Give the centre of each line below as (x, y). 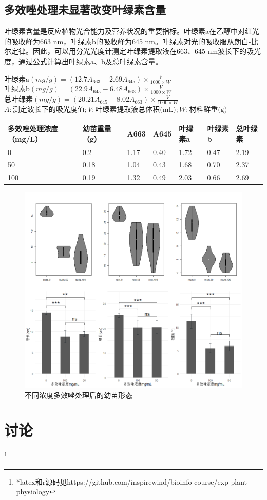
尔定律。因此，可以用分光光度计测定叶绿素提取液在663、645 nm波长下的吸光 (133, 51)
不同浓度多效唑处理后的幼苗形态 (79, 395)
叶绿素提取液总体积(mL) (136, 110)
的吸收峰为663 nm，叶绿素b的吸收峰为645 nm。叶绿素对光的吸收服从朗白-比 (131, 41)
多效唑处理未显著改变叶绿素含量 (85, 9)
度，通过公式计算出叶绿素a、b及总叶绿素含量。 (83, 61)
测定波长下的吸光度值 (49, 110)
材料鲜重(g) (208, 110)
